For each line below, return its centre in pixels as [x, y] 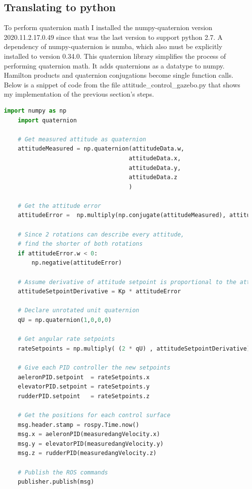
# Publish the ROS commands [63, 472]
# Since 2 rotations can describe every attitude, [101, 234]
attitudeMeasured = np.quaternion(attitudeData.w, [101, 149]
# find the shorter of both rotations [80, 244]
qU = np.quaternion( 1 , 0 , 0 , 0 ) [65, 320]
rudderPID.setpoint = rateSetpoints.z [84, 396]
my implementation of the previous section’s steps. [79, 94]
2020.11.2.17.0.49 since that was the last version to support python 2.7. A [113, 37]
